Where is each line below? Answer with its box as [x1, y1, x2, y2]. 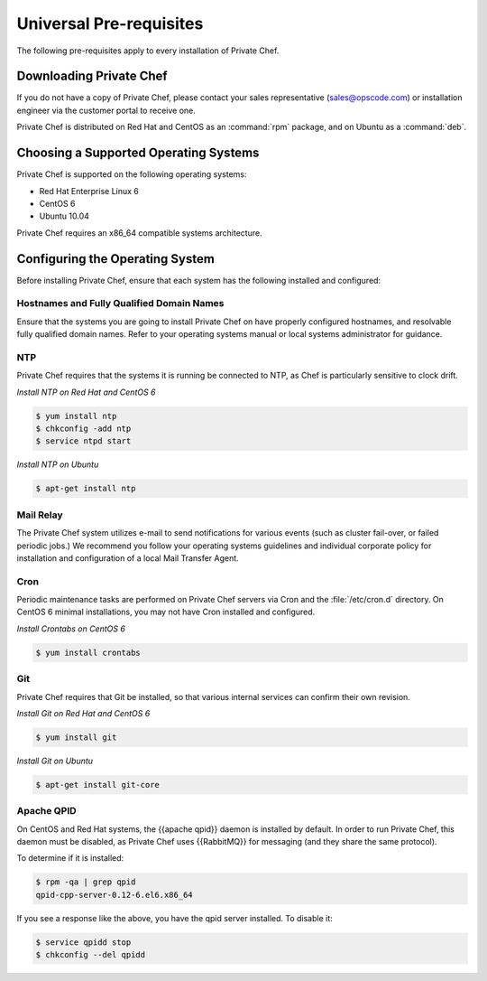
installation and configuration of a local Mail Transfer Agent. [16, 552, 239, 564]
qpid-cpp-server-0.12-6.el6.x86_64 [35, 890, 193, 900]
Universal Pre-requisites [16, 14, 204, 33]
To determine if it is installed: [16, 853, 124, 864]
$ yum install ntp [35, 411, 117, 421]
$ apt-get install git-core [35, 780, 160, 789]
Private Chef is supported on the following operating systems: [16, 169, 247, 180]
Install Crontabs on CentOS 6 [16, 623, 126, 634]
